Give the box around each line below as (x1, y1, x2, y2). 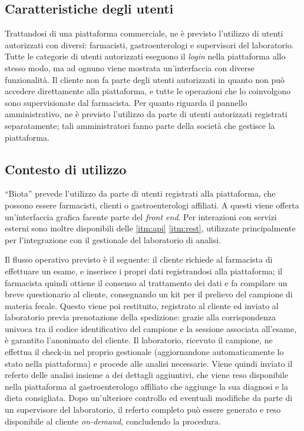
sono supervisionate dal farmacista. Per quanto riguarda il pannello (5, 96, 247, 108)
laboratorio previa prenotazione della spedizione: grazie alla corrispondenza (5, 311, 276, 323)
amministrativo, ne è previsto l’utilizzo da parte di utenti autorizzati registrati (5, 108, 288, 120)
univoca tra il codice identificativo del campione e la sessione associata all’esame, (5, 322, 297, 334)
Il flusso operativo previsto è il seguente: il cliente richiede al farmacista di (5, 253, 273, 266)
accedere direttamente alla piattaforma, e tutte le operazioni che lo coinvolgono (5, 85, 291, 97)
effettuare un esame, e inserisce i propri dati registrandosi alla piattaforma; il (5, 264, 283, 277)
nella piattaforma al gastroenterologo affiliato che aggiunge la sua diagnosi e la (5, 380, 289, 392)
